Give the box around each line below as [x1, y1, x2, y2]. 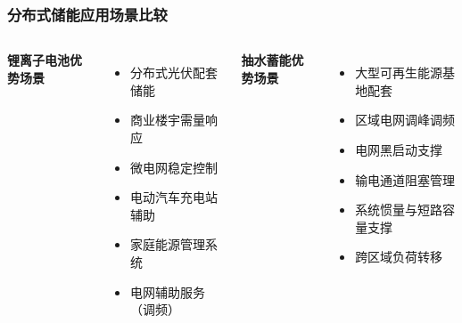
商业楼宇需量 [129, 110, 205, 129]
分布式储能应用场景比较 [7, 3, 168, 25]
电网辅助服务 [129, 282, 205, 301]
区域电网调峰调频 [355, 110, 456, 129]
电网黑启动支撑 [355, 141, 443, 158]
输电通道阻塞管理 [355, 170, 456, 189]
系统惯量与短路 [355, 200, 443, 219]
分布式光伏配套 [129, 63, 218, 82]
